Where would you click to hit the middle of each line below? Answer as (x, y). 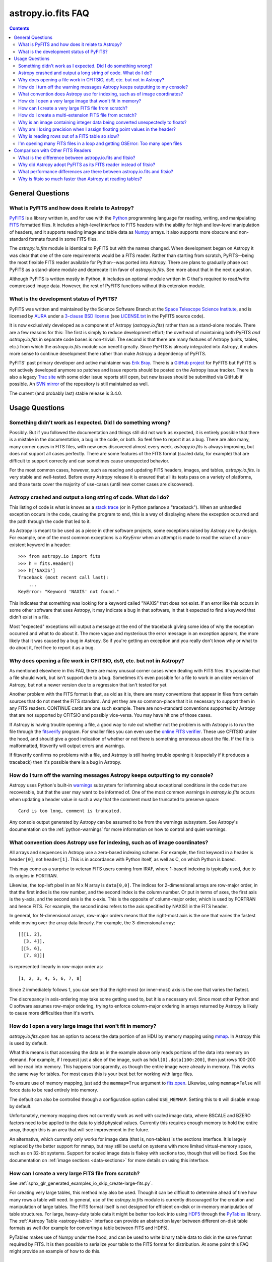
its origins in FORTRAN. (33, 876)
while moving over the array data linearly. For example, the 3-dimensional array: (92, 923)
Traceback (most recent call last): (63, 577)
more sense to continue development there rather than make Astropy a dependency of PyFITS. (108, 353)
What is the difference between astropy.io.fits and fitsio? (77, 157)
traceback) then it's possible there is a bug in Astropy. (65, 762)
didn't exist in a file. (29, 617)
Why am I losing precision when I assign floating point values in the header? (97, 129)
